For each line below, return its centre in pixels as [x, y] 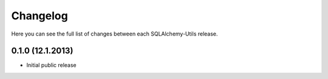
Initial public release [52, 65]
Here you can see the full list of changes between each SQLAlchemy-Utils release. [114, 34]
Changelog [39, 16]
